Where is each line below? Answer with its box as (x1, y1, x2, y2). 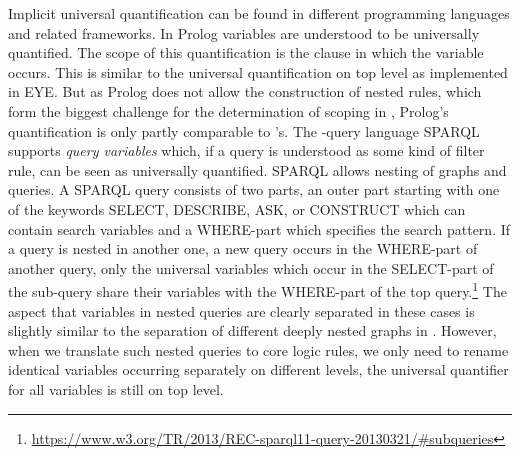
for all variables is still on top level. (8, 378, 224, 399)
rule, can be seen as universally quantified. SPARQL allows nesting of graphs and (8, 159, 507, 180)
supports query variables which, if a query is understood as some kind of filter (8, 140, 485, 161)
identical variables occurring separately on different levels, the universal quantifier (8, 359, 509, 380)
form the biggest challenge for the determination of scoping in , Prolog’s (8, 100, 449, 121)
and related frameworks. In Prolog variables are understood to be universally (8, 22, 480, 43)
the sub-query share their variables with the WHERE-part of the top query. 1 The (8, 278, 507, 301)
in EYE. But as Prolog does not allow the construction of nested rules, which (8, 81, 482, 102)
